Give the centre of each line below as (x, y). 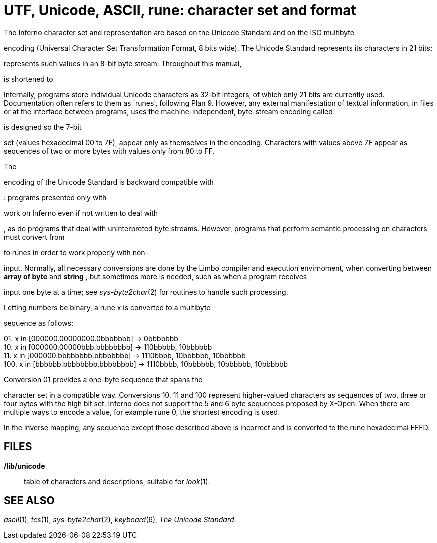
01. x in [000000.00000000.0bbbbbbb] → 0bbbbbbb (91, 338)
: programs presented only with (55, 197)
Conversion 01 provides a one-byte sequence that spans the (103, 379)
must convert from (34, 237)
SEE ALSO (29, 501)
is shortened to (29, 79)
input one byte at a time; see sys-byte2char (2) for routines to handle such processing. (146, 292)
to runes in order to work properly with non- (76, 252)
